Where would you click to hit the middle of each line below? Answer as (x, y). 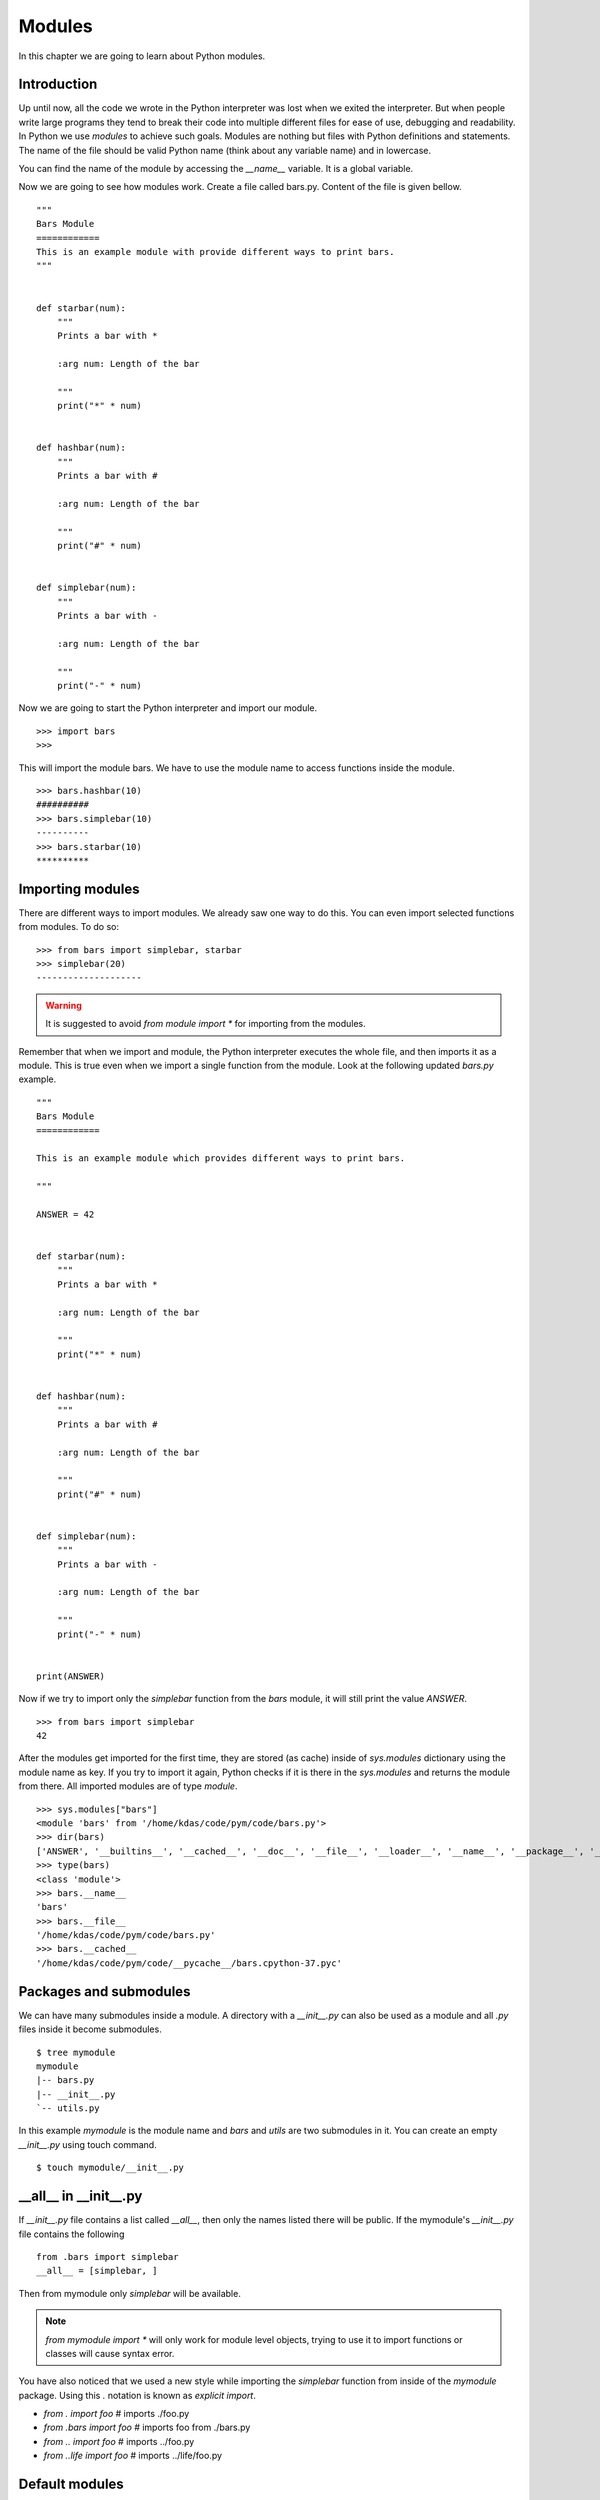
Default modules (71, 2484)
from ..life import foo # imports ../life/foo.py (133, 2456)
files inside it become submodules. (90, 2029)
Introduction (58, 84)
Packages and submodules (104, 1991)
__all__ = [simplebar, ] (97, 2271)
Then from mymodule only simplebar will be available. (130, 2293)
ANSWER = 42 (65, 1214)
